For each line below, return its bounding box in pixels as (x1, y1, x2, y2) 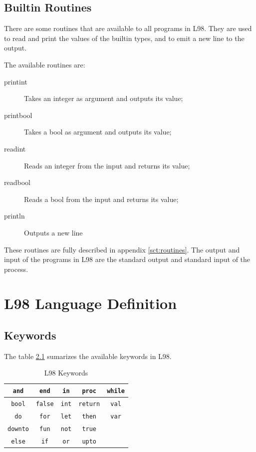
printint (4, 76, 27, 86)
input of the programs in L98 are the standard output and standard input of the (4, 254, 251, 264)
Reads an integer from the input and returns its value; (24, 160, 190, 170)
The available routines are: (4, 59, 85, 69)
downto (7, 425, 29, 432)
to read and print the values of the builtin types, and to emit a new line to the (4, 32, 245, 43)
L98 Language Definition (4, 293, 177, 313)
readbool (4, 177, 30, 187)
